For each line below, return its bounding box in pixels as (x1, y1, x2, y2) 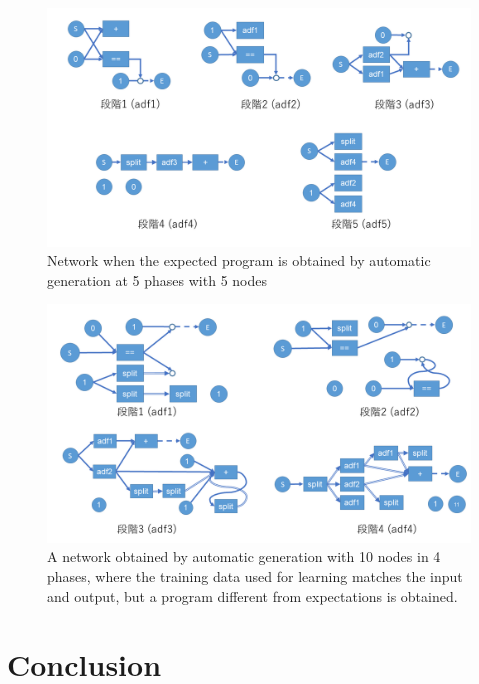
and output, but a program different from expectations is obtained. (47, 585, 458, 606)
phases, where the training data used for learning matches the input (47, 565, 463, 586)
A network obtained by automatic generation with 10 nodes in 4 (47, 546, 441, 567)
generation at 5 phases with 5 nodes (47, 269, 267, 290)
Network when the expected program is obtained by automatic (47, 250, 431, 271)
